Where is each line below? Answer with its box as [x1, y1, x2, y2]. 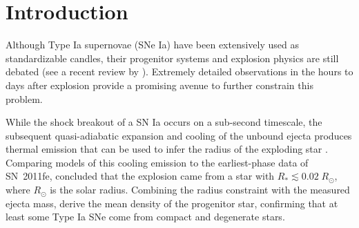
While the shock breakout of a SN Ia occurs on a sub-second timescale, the [6, 115, 322, 129]
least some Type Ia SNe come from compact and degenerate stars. [6, 209, 285, 224]
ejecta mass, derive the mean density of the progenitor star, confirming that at [6, 196, 338, 210]
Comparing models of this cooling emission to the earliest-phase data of [6, 155, 309, 169]
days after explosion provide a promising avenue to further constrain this [6, 77, 313, 92]
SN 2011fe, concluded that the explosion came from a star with [6, 169, 275, 183]
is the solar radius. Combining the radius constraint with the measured [50, 182, 350, 197]
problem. [6, 91, 43, 106]
